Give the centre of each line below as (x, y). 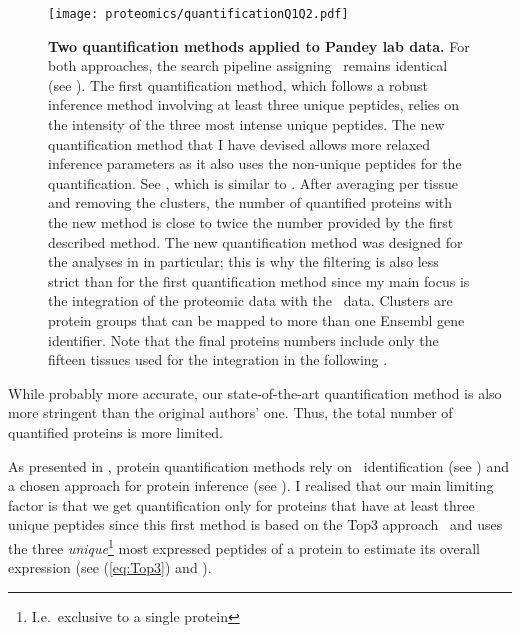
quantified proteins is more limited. (115, 431)
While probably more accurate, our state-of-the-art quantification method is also (255, 392)
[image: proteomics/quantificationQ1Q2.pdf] (198, 14)
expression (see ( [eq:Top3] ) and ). (110, 567)
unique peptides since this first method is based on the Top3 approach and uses (255, 524)
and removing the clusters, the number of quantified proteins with (250, 202)
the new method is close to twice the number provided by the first (251, 222)
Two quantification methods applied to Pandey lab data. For (259, 45)
